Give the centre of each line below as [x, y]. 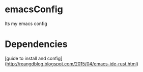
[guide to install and [25, 58]
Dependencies [36, 44]
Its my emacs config [26, 23]
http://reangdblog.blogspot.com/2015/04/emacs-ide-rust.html [71, 64]
